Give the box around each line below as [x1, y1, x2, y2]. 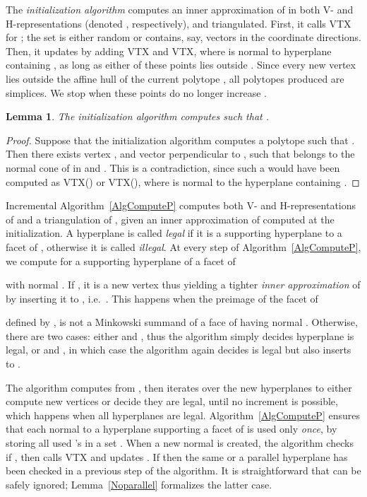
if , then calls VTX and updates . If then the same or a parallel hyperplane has [6, 449, 348, 464]
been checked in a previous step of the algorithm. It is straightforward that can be [6, 463, 361, 478]
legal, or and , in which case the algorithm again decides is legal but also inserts [6, 342, 351, 357]
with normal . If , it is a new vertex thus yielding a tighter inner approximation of [6, 277, 361, 292]
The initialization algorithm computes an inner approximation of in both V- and [6, 2, 354, 16]
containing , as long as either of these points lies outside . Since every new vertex [6, 57, 356, 72]
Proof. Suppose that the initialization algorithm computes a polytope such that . [6, 132, 355, 147]
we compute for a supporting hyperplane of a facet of [6, 253, 236, 268]
